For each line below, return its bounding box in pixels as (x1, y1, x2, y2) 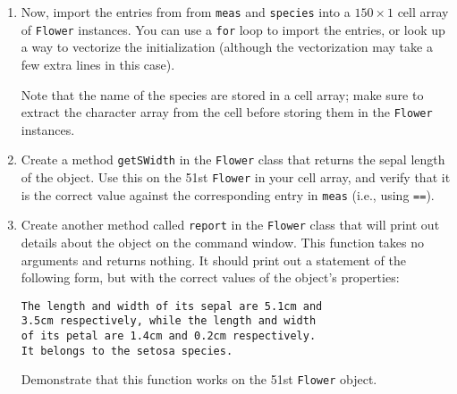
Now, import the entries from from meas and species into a (21, 3, 351, 21)
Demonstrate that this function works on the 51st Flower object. (21, 370, 377, 389)
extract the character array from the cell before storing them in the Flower (21, 103, 433, 122)
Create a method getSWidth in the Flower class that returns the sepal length (21, 150, 445, 169)
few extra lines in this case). (21, 54, 175, 73)
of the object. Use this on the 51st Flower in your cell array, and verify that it (21, 168, 451, 186)
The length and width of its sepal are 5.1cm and (21, 299, 323, 313)
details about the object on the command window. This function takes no (21, 232, 424, 251)
